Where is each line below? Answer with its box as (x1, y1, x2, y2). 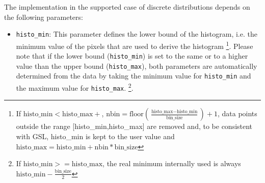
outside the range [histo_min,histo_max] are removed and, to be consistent (16, 121, 253, 132)
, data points (217, 108, 257, 119)
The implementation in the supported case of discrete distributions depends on (4, 2, 250, 12)
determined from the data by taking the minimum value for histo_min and (16, 70, 251, 81)
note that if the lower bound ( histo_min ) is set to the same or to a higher (16, 50, 248, 61)
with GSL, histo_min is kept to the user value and (16, 130, 175, 141)
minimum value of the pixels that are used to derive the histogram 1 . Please (16, 39, 253, 51)
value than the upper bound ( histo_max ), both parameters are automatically (16, 60, 257, 71)
